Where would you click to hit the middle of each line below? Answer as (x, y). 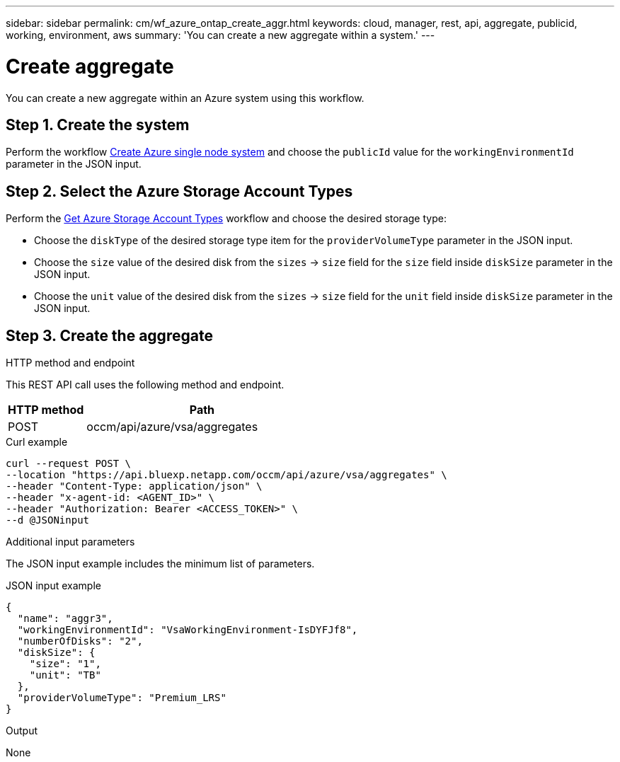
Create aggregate (90, 66)
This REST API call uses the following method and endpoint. (145, 385)
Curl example (37, 442)
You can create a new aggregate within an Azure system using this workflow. (185, 98)
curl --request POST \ (69, 464)
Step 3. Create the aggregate (109, 335)
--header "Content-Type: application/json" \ (134, 486)
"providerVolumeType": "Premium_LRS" (122, 698)
